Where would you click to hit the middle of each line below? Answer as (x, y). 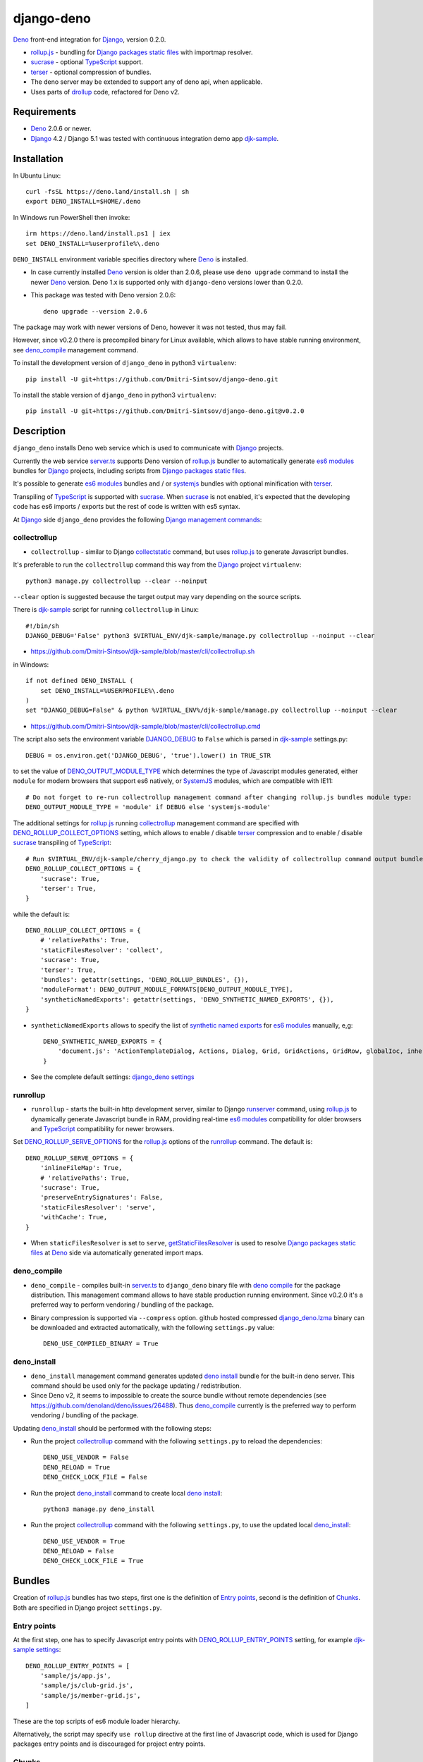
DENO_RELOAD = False (79, 1551)
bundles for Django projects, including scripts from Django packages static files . (130, 471)
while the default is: (42, 914)
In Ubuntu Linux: (37, 175)
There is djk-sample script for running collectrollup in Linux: (106, 610)
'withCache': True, (74, 1217)
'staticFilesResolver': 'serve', (98, 1207)
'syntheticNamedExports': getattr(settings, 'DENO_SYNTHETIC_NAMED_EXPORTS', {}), (187, 999)
